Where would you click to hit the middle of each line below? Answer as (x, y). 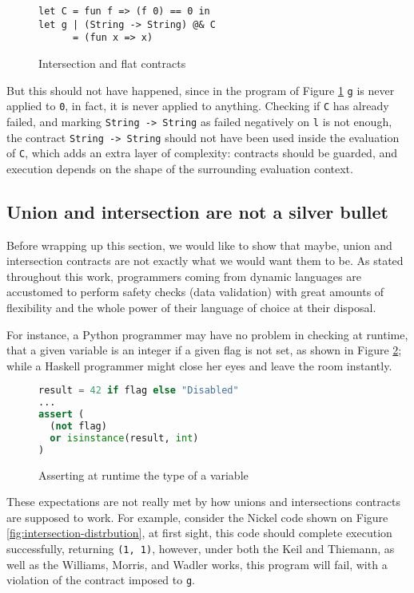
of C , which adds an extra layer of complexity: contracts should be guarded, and (202, 153)
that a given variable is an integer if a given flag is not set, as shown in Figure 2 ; (204, 350)
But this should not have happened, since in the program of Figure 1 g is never (201, 90)
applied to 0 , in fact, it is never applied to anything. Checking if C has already (198, 106)
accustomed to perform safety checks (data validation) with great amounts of (195, 292)
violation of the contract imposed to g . (101, 580)
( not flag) (78, 427)
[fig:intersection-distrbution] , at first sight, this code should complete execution (199, 533)
